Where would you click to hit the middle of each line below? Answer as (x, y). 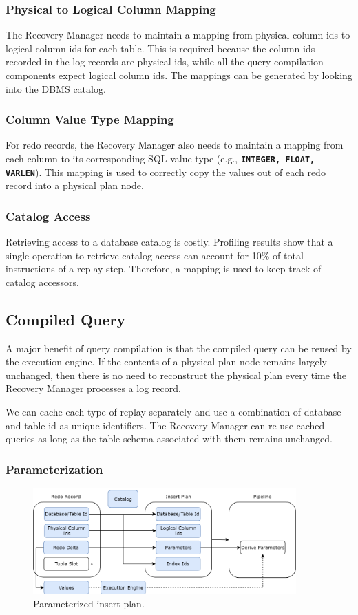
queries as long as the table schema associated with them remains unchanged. (169, 439)
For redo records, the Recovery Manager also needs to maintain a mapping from (175, 145)
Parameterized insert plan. (89, 604)
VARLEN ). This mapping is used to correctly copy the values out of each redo (166, 172)
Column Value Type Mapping (90, 119)
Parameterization (54, 469)
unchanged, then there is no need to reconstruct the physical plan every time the (176, 375)
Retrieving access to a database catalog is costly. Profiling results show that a (169, 242)
